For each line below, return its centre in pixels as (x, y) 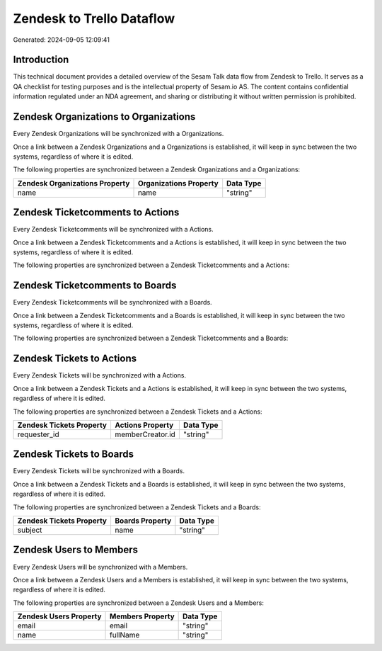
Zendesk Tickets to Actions (75, 359)
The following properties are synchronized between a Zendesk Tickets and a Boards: (137, 507)
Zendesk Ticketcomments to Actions (96, 213)
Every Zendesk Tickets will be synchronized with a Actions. (100, 375)
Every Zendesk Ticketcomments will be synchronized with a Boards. (112, 302)
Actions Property (144, 425)
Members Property (142, 616)
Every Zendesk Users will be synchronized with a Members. (100, 567)
